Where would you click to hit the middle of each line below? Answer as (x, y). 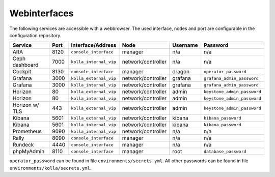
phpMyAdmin (29, 152)
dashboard (25, 65)
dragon (181, 72)
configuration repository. (35, 35)
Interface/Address (94, 45)
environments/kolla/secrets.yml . (50, 168)
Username (185, 45)
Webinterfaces (42, 13)
